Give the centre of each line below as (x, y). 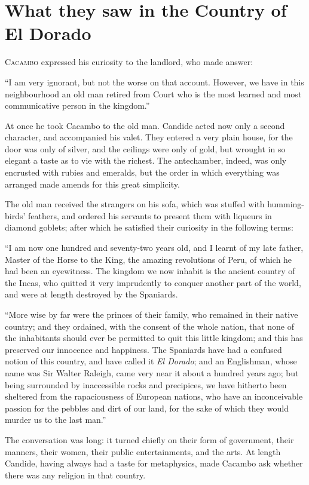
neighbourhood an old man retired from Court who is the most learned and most (153, 93)
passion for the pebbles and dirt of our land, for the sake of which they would (147, 408)
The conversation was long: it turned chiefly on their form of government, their (149, 439)
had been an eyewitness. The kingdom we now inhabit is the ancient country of (150, 271)
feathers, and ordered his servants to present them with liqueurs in (150, 215)
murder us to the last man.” (56, 420)
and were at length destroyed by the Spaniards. (91, 294)
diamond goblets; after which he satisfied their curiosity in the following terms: (149, 227)
